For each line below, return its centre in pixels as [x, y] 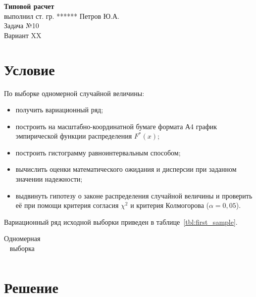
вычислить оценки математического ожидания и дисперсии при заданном [126, 169]
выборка [22, 248]
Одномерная [22, 238]
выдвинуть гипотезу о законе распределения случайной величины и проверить [134, 195]
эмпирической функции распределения [74, 136]
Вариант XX [23, 35]
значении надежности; [49, 179]
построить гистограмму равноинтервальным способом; [98, 152]
